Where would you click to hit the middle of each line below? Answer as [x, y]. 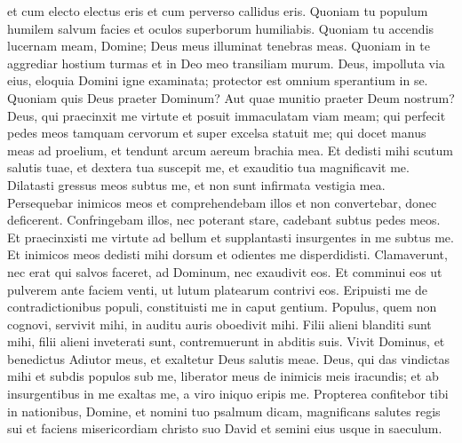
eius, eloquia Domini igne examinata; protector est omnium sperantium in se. [218, 80]
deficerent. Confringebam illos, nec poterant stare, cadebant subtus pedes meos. [224, 220]
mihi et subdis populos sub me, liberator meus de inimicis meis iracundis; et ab [223, 376]
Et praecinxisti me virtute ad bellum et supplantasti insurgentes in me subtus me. [231, 237]
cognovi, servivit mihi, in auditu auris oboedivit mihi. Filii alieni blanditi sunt [219, 324]
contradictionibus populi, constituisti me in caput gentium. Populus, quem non [222, 307]
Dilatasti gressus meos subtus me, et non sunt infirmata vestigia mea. [196, 184]
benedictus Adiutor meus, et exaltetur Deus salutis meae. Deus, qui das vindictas [229, 358]
